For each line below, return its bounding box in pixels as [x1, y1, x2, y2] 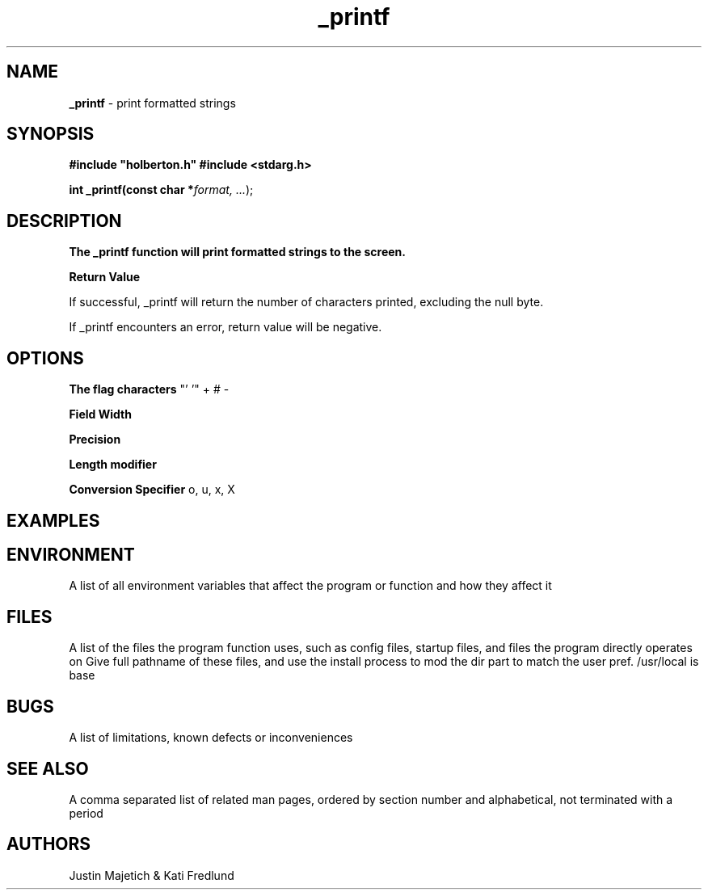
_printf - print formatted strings [69, 95, 236, 110]
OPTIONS [6, 347, 84, 368]
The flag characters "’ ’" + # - [69, 382, 230, 397]
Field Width [69, 407, 132, 422]
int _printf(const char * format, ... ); [69, 183, 254, 197]
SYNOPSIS [6, 124, 95, 145]
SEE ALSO [6, 758, 89, 779]
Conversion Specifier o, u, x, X [69, 482, 235, 497]
